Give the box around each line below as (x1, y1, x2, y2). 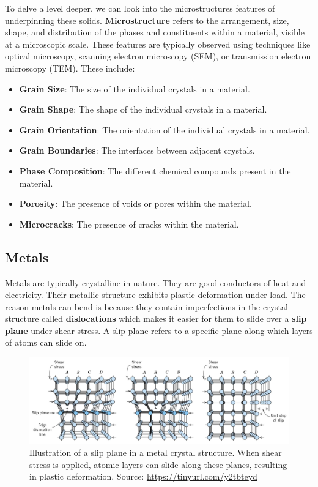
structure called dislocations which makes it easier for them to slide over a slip (5, 312, 307, 325)
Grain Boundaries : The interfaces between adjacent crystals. (19, 144, 255, 157)
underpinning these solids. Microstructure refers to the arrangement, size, (5, 13, 289, 26)
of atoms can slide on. (5, 336, 87, 349)
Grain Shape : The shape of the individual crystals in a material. (19, 103, 267, 116)
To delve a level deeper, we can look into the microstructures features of (5, 2, 275, 14)
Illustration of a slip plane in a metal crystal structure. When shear (29, 446, 282, 459)
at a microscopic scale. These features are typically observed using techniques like (5, 37, 311, 50)
